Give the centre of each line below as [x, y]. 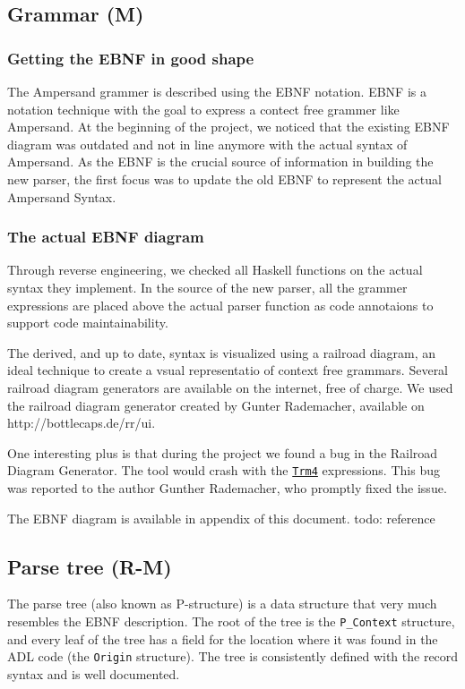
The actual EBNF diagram [106, 237]
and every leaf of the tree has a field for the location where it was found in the [223, 638]
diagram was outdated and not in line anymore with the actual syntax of [207, 144]
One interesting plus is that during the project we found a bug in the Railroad [223, 452]
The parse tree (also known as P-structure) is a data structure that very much [222, 604]
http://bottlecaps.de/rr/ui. [82, 423]
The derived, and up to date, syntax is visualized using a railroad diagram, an [222, 352]
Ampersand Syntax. [62, 196]
